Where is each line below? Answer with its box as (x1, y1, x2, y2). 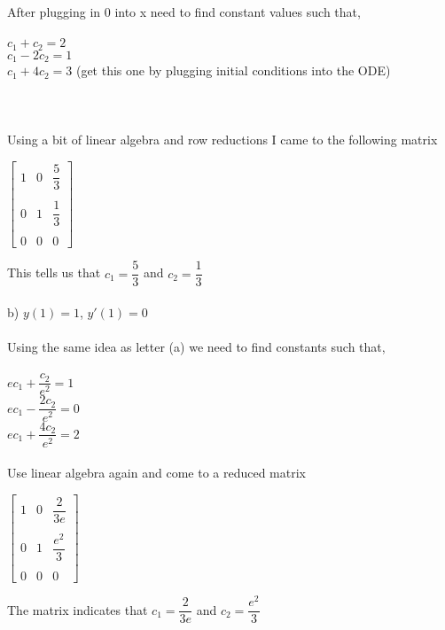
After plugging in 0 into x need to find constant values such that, (7, 3, 361, 20)
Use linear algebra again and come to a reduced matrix (7, 463, 306, 482)
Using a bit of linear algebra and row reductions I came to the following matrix (7, 130, 438, 149)
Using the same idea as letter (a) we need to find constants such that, (7, 338, 386, 356)
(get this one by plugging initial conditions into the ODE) (75, 61, 391, 80)
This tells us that (7, 263, 101, 282)
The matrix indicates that (7, 600, 148, 618)
